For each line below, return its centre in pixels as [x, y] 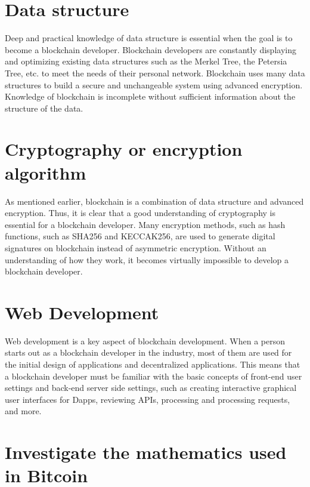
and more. [23, 411]
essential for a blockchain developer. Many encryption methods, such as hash [145, 224]
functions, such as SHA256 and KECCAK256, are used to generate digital [140, 236]
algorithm [46, 172]
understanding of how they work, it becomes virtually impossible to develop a [147, 259]
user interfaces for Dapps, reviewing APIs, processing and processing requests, [148, 399]
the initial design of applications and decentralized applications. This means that [153, 364]
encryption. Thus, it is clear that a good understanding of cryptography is [140, 213]
